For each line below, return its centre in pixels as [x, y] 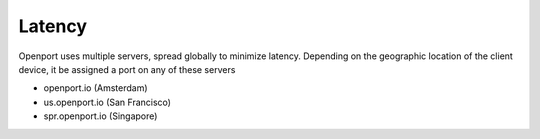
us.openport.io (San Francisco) [107, 102]
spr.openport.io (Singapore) [100, 116]
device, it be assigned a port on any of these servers [127, 69]
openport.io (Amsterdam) [96, 88]
